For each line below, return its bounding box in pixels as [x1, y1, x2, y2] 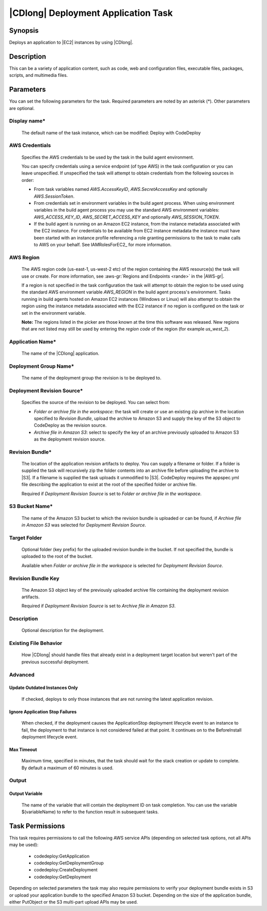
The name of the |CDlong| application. [21, 350, 100, 356]
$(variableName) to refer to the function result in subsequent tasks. [21, 809, 159, 815]
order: [21, 177, 34, 183]
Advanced [9, 671, 35, 678]
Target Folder [9, 534, 42, 541]
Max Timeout [9, 746, 37, 752]
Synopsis [9, 26, 39, 35]
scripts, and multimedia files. [9, 72, 68, 78]
